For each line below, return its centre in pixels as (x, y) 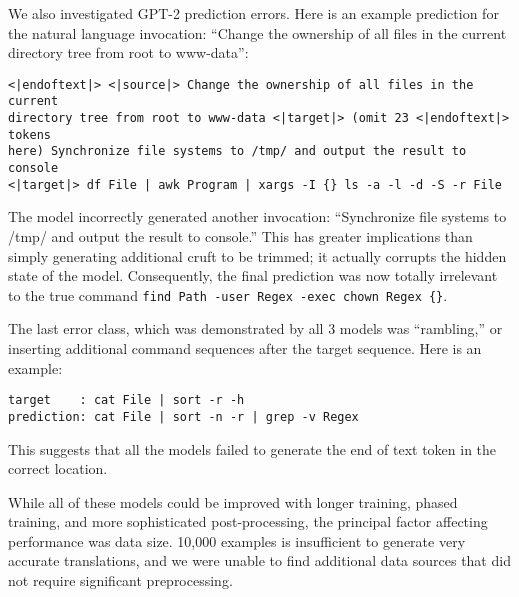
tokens (29, 134)
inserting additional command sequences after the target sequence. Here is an (245, 348)
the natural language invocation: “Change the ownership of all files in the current (257, 32)
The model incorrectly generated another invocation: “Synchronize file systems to (257, 216)
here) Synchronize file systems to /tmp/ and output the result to (237, 151)
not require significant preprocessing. (120, 580)
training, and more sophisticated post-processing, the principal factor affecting (248, 521)
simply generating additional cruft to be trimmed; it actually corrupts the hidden (257, 255)
